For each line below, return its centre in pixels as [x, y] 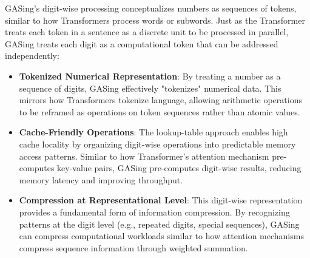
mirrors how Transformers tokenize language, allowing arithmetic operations [160, 100]
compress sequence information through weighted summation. [133, 247]
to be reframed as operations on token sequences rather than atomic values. [160, 111]
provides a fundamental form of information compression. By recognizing [154, 212]
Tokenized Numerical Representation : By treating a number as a [150, 76]
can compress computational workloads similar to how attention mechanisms [161, 236]
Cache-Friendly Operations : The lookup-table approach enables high [153, 132]
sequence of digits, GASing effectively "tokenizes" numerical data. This [150, 88]
